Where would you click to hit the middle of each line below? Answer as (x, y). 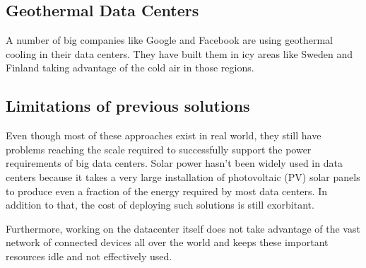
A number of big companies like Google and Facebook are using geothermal (169, 40)
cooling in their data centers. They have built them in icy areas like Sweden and (179, 53)
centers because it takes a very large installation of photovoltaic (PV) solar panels (183, 176)
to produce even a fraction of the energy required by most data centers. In (166, 191)
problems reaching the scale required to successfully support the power (159, 149)
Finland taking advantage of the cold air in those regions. (130, 68)
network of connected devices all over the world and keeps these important (167, 242)
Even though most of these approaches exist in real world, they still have (164, 135)
